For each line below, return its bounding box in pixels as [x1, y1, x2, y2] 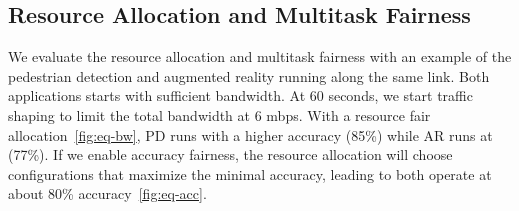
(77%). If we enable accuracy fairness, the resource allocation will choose [8, 144, 453, 165]
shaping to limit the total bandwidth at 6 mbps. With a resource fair [8, 104, 431, 125]
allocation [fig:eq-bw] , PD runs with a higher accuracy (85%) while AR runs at [8, 124, 493, 145]
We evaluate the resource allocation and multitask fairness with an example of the [8, 46, 512, 67]
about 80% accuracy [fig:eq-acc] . [8, 183, 207, 204]
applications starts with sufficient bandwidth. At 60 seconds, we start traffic [8, 85, 473, 106]
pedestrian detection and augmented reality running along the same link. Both [8, 65, 490, 86]
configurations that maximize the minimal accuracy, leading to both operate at [8, 163, 492, 184]
